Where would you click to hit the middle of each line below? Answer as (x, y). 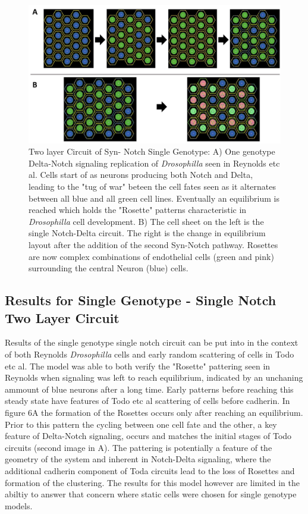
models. (19, 505)
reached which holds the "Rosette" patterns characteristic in (138, 210)
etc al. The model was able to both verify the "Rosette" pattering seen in (138, 366)
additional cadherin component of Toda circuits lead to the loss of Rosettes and (150, 470)
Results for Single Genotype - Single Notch (141, 300)
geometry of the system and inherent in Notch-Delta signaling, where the (138, 459)
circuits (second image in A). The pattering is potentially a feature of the (139, 447)
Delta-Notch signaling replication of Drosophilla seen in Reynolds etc (154, 163)
